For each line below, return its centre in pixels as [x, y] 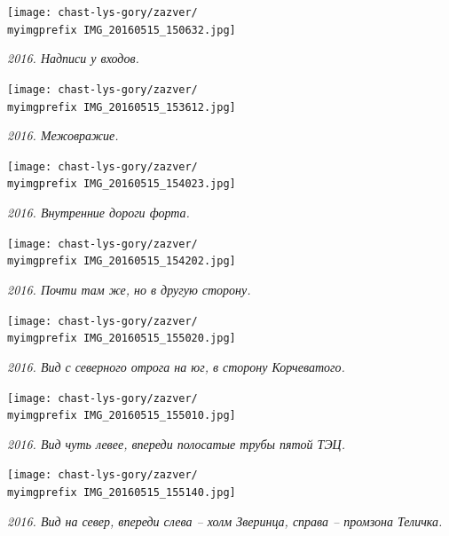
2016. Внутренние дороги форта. [98, 213]
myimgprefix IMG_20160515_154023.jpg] [122, 184]
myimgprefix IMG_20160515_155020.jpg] [122, 339]
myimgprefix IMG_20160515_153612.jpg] [122, 107]
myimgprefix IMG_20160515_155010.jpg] [122, 416]
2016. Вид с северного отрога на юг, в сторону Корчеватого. [176, 366]
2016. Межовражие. [63, 135]
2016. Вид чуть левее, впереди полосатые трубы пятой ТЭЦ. [176, 443]
